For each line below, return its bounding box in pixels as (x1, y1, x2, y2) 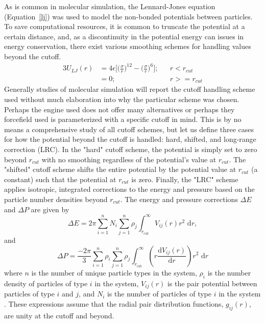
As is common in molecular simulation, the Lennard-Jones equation (4, 1, 215, 11)
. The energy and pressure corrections (120, 193, 238, 204)
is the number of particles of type (107, 288, 211, 299)
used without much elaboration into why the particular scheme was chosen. (4, 94, 239, 104)
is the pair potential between (167, 278, 257, 288)
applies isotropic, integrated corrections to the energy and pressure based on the (4, 184, 255, 194)
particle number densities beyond (4, 193, 108, 204)
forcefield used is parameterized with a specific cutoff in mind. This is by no (4, 114, 242, 124)
